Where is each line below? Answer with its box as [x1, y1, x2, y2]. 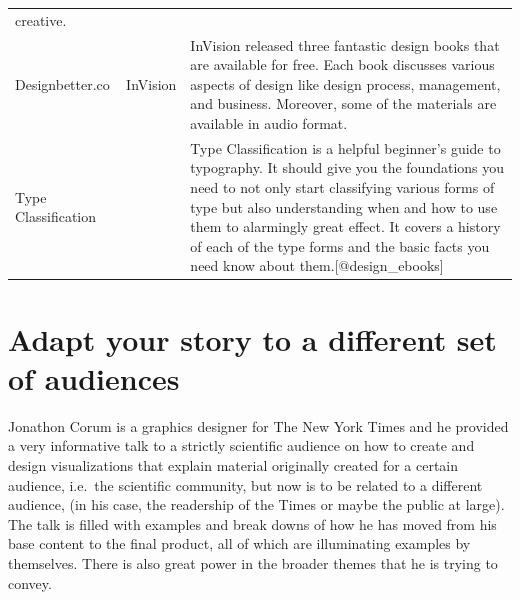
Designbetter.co [15, 73, 110, 94]
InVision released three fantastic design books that [190, 34, 500, 55]
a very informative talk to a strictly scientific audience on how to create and [8, 435, 475, 456]
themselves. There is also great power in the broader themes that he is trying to [8, 552, 498, 573]
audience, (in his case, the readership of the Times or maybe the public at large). [8, 494, 505, 515]
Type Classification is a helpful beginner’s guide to [190, 137, 501, 158]
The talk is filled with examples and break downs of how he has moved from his [8, 513, 497, 534]
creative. [15, 9, 67, 30]
